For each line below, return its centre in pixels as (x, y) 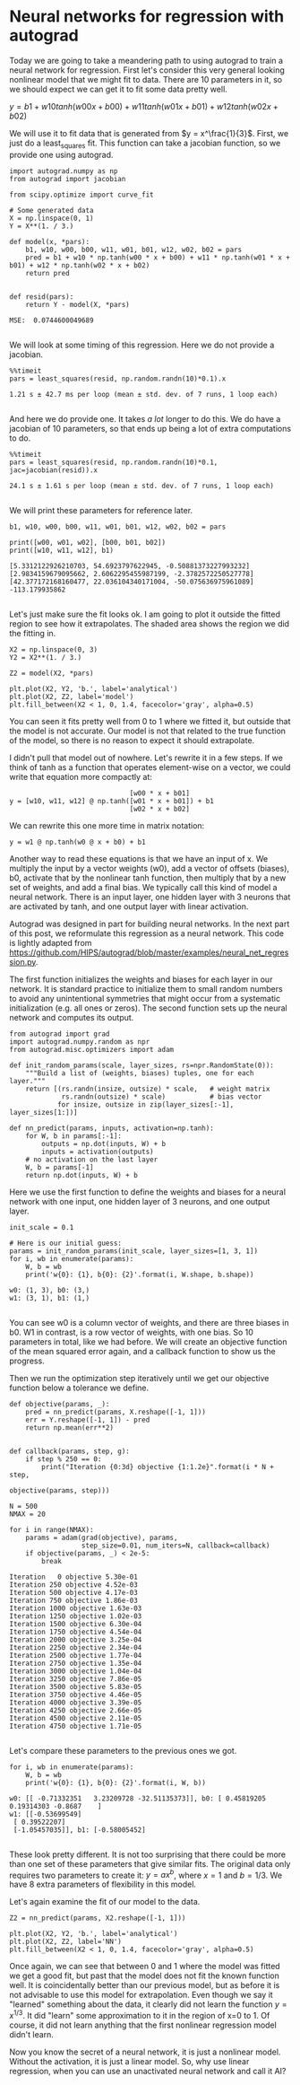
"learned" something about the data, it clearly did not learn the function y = (148, 2004)
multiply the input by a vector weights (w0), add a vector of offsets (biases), (149, 868)
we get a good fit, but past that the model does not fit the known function (144, 1975)
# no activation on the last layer (92, 1160)
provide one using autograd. (61, 154)
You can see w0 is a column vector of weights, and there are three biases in (149, 1322)
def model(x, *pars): (50, 241)
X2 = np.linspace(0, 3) (54, 649)
